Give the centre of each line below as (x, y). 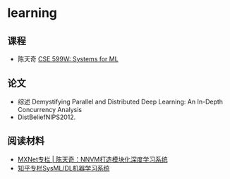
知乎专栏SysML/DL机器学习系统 (63, 168)
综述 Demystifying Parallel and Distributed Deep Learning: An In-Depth (120, 101)
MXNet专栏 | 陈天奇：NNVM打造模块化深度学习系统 (92, 159)
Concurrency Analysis (50, 109)
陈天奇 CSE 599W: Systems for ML (68, 59)
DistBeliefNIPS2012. (47, 117)
